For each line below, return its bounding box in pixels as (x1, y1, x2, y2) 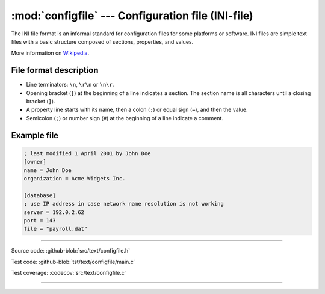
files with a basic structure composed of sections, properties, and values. (11, 38, 194, 45)
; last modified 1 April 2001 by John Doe (23, 150, 151, 156)
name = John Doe (23, 167, 72, 174)
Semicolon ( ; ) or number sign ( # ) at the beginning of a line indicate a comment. (26, 114, 224, 121)
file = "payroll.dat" (23, 225, 88, 233)
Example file (11, 130, 59, 141)
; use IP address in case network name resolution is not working (23, 200, 224, 207)
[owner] (23, 158, 46, 165)
